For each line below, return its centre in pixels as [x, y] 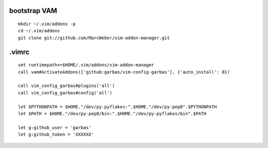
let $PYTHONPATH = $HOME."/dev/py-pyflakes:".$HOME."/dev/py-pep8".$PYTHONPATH [117, 107]
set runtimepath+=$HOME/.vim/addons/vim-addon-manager [86, 65]
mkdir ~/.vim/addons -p [47, 24]
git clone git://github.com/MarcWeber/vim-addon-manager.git [94, 38]
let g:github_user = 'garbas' [55, 127]
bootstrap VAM [33, 11]
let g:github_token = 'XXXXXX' [56, 135]
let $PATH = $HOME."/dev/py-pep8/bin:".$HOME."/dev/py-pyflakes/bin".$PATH [112, 113]
